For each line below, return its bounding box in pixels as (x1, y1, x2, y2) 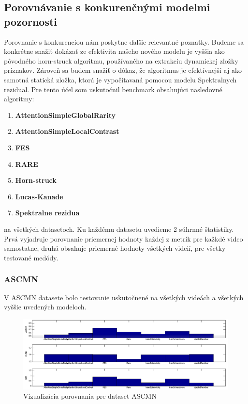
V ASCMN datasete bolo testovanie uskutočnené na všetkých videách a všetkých (4, 292, 244, 302)
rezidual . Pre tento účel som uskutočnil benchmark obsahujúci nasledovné (4, 84, 222, 94)
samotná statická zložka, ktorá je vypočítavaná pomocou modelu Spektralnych (4, 74, 237, 84)
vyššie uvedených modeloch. (4, 302, 87, 312)
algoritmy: (4, 94, 34, 104)
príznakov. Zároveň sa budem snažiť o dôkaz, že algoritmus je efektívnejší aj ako (4, 65, 242, 75)
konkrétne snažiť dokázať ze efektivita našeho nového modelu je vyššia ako (4, 46, 225, 56)
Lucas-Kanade (15, 191, 63, 201)
